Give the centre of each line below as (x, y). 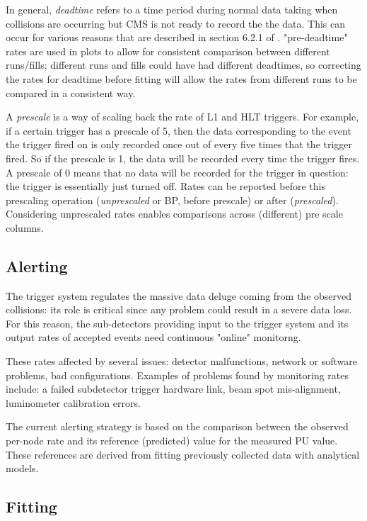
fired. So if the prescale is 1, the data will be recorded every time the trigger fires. (183, 158)
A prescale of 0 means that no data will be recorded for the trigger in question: (177, 172)
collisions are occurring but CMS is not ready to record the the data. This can (176, 23)
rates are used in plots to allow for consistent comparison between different (168, 51)
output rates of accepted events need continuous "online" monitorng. (153, 337)
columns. (25, 227)
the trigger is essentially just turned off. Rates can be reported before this (165, 186)
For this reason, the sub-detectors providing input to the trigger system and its (177, 323)
